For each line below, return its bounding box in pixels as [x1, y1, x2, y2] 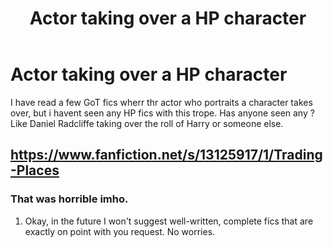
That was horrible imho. [10, 192, 129, 206]
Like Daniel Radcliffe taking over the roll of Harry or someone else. [10, 117, 284, 129]
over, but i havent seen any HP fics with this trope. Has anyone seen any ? [10, 107, 315, 119]
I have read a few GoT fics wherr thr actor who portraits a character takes [10, 96, 313, 108]
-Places [10, 162, 60, 179]
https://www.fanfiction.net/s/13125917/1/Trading [10, 147, 323, 164]
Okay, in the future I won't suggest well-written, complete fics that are [24, 215, 314, 227]
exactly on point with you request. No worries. [24, 225, 216, 237]
